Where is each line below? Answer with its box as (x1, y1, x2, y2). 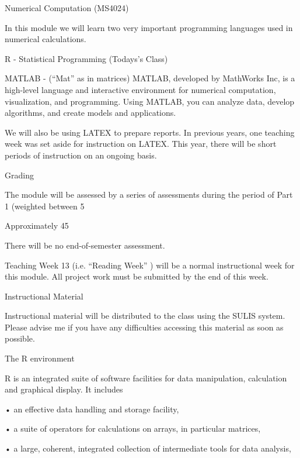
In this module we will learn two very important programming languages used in (5, 21, 293, 33)
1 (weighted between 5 (5, 199, 85, 212)
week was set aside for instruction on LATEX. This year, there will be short (5, 137, 277, 150)
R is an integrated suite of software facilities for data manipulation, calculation (5, 371, 287, 384)
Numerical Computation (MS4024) (5, 2, 129, 13)
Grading (5, 168, 34, 181)
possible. (5, 332, 35, 345)
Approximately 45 (5, 219, 69, 232)
